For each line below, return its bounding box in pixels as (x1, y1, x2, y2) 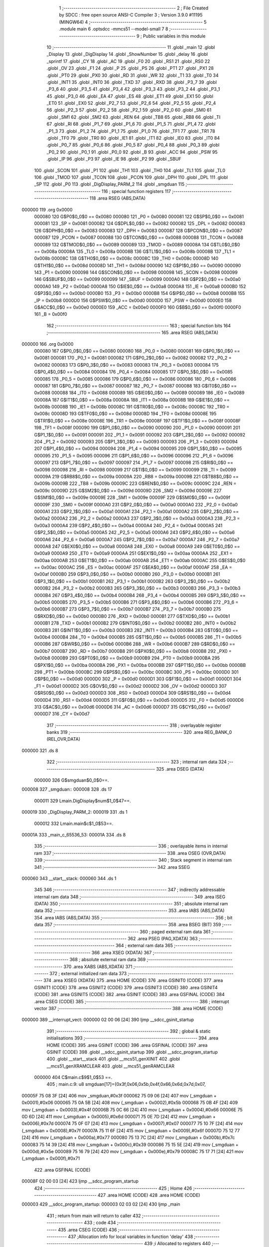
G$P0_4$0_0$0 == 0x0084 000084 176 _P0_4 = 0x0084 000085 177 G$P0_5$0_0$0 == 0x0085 (34, 369, 233, 375)
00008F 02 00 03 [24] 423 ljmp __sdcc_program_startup (21, 1178, 139, 1184)
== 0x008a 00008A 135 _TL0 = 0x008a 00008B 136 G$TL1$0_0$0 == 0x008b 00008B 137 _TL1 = (34, 248, 236, 254)
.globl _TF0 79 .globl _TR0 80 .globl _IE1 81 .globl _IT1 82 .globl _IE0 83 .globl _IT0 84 (46, 135, 220, 141)
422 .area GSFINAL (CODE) (34, 1167, 91, 1173)
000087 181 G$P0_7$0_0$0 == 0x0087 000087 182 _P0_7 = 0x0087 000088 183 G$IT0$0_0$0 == (34, 383, 237, 389)
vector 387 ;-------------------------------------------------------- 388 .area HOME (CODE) (34, 1005, 224, 1011)
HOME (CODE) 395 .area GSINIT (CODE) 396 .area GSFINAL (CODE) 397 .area (46, 1042, 208, 1048)
